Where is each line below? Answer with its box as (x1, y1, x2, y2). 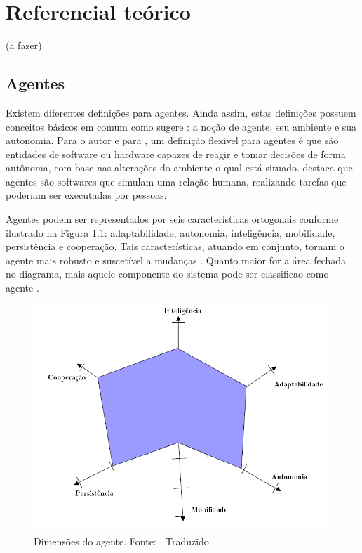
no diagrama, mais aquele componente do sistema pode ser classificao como (6, 266, 329, 281)
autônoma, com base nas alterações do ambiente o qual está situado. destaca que (6, 160, 353, 175)
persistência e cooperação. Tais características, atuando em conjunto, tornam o (6, 239, 344, 254)
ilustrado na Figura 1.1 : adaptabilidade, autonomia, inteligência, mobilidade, (6, 225, 335, 240)
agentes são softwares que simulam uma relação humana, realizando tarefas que (6, 174, 347, 188)
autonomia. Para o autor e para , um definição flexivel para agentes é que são (6, 133, 339, 148)
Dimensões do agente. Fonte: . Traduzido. (34, 533, 212, 548)
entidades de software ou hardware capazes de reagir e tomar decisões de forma (6, 146, 346, 161)
